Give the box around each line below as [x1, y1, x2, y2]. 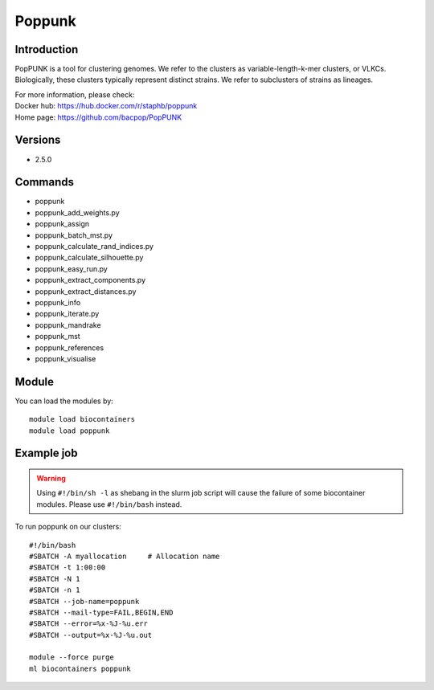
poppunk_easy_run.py [35, 263, 108, 273]
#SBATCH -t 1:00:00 [29, 563, 106, 572]
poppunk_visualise [35, 353, 96, 363]
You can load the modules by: [14, 396, 114, 406]
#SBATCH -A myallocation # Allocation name [29, 551, 220, 561]
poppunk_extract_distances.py [35, 286, 137, 296]
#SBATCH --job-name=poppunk [29, 597, 140, 606]
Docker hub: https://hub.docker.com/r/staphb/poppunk [14, 101, 198, 111]
